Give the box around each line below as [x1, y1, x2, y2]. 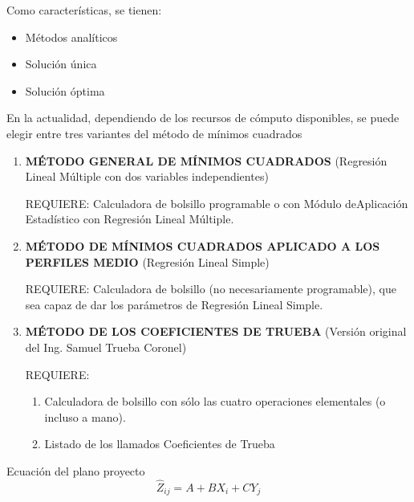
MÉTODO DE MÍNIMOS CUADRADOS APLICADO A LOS [25, 237, 380, 254]
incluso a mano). [44, 408, 126, 425]
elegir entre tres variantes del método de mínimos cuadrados [6, 124, 302, 141]
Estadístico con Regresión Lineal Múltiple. [25, 210, 234, 227]
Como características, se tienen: [6, 2, 162, 18]
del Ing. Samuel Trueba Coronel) [25, 338, 187, 355]
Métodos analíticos [25, 28, 118, 45]
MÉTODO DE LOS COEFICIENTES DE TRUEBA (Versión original [25, 323, 407, 340]
